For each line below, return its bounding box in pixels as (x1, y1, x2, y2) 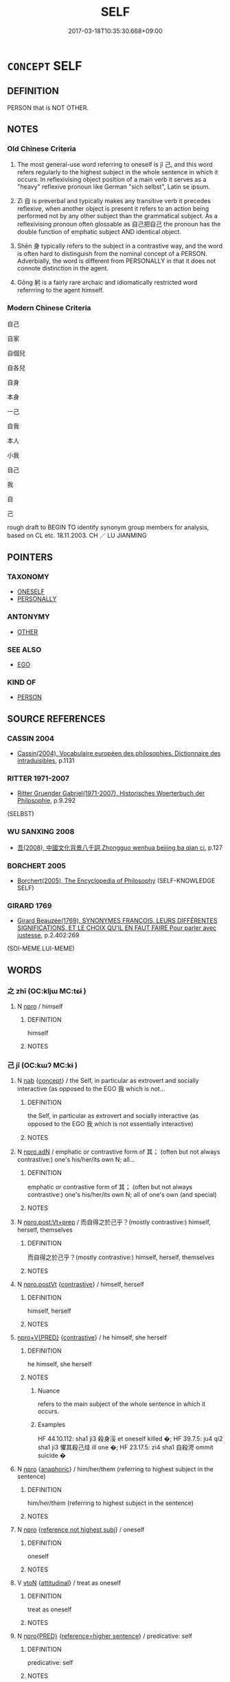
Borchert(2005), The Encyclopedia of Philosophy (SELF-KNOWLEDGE (16, 876, 216, 885)
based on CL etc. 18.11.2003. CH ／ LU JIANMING (7, 531, 147, 539)
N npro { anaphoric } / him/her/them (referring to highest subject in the (16, 1465, 214, 1473)
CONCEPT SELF (7, 58, 82, 73)
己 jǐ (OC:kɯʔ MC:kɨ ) (7, 1060, 78, 1070)
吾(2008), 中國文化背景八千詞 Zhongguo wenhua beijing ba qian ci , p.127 (16, 843, 223, 852)
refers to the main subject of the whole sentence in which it (37, 1400, 206, 1408)
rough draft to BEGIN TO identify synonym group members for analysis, (7, 523, 209, 531)
